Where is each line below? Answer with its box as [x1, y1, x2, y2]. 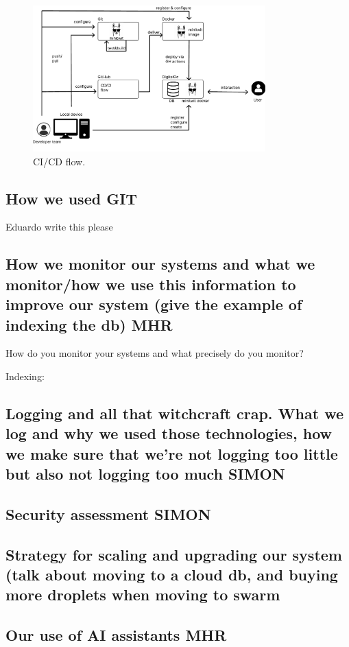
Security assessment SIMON [5, 503, 211, 524]
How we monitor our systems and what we [5, 253, 315, 274]
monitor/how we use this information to [5, 273, 296, 294]
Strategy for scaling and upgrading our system [5, 543, 342, 565]
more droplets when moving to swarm [5, 584, 280, 605]
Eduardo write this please [5, 220, 113, 234]
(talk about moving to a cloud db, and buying [5, 564, 338, 585]
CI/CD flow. [33, 154, 86, 168]
